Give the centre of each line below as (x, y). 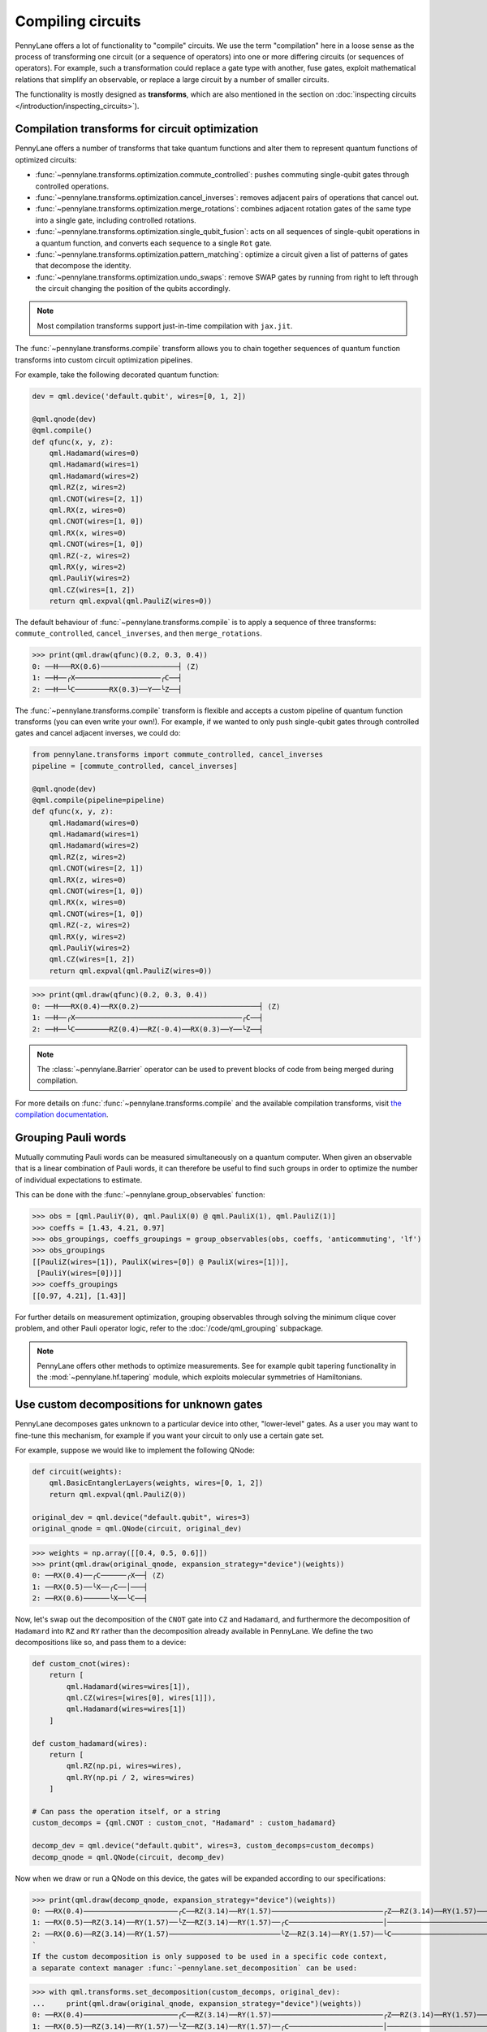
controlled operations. (72, 186)
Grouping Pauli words (71, 1138)
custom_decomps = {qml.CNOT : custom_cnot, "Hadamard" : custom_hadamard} (184, 1823)
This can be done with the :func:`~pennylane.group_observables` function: (140, 1195)
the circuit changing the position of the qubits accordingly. (133, 289)
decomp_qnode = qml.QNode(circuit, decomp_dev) (128, 1857)
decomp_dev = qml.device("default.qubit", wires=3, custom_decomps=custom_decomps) (203, 1846)
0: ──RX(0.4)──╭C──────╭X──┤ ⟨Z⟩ (99, 1576)
